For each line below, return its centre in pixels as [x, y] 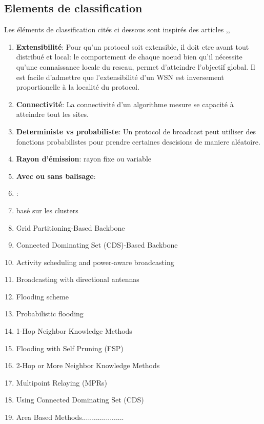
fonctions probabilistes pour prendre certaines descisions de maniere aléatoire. [138, 141]
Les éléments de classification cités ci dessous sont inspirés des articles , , [117, 29]
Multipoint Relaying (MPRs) [62, 382]
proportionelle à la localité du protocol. [78, 87]
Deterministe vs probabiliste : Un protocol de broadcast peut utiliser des [136, 131]
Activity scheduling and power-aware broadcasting [95, 262]
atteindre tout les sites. [52, 114]
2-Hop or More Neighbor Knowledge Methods [88, 365]
